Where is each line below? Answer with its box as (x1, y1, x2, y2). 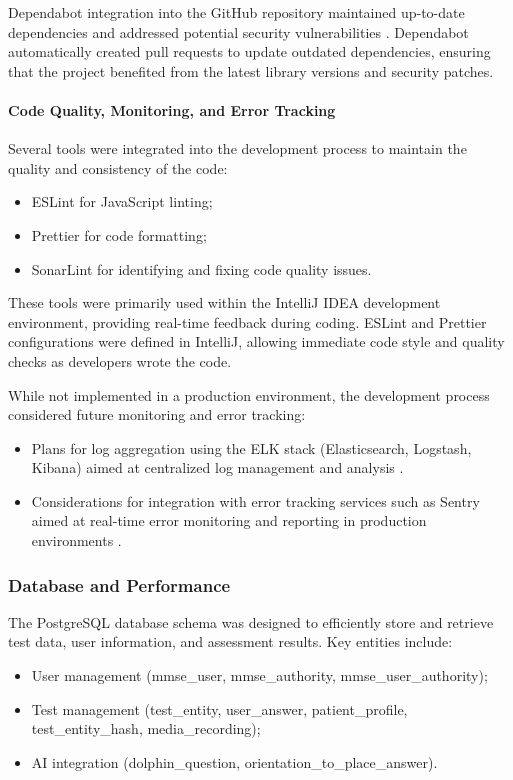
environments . (31, 530, 122, 551)
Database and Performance (8, 572, 231, 597)
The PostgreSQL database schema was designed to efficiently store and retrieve (8, 611, 494, 632)
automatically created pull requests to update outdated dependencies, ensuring (8, 41, 491, 62)
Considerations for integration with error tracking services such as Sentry (31, 490, 480, 511)
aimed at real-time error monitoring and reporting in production (31, 510, 427, 531)
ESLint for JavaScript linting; (31, 191, 213, 212)
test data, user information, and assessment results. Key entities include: (8, 631, 453, 652)
